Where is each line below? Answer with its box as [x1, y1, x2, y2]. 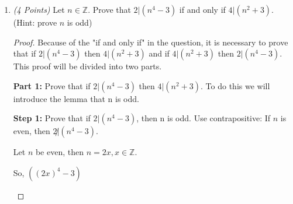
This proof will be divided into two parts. [13, 60, 162, 72]
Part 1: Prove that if [13, 79, 91, 92]
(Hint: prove [13, 16, 57, 28]
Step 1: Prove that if [13, 112, 91, 124]
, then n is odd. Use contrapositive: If [136, 112, 271, 124]
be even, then [35, 146, 84, 158]
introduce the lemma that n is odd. [13, 92, 139, 104]
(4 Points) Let [13, 3, 65, 15]
